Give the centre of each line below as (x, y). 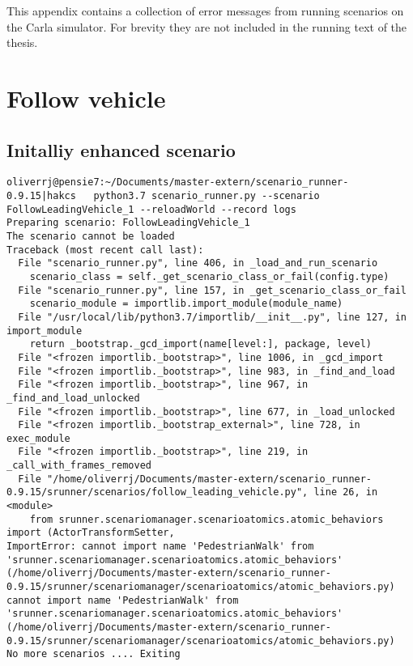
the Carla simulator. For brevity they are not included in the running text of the (207, 26)
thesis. (22, 42)
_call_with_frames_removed (79, 466)
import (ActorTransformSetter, (91, 533)
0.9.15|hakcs (41, 196)
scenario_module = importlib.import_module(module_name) (186, 304)
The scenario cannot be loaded (91, 236)
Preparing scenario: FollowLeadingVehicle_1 (128, 223)
